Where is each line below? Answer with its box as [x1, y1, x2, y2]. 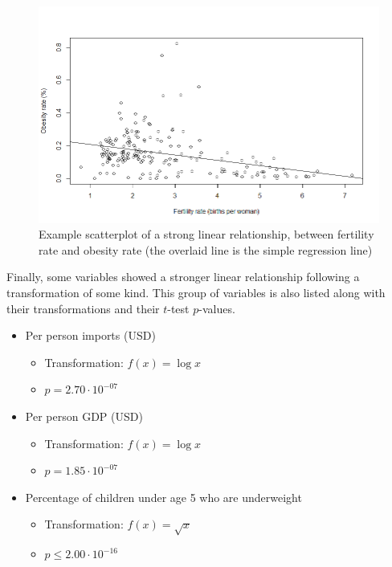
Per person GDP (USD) [25, 408, 143, 425]
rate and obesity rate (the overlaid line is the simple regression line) [39, 241, 373, 258]
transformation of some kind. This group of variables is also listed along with [6, 284, 386, 301]
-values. [198, 300, 235, 316]
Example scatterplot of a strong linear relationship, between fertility [39, 226, 374, 243]
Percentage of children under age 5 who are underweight [25, 488, 302, 505]
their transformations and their [6, 300, 160, 316]
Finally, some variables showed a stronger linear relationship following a [6, 268, 360, 285]
